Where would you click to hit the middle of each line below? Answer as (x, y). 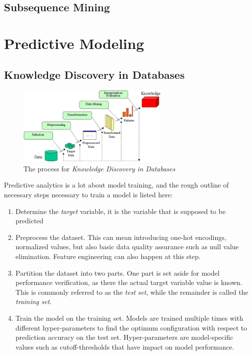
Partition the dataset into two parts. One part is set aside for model (117, 272)
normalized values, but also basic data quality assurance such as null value (127, 247)
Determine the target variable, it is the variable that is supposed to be (120, 211)
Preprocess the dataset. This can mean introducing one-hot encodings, (121, 237)
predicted (29, 221)
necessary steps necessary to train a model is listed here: (88, 194)
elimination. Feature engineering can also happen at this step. (108, 256)
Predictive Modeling (74, 43)
